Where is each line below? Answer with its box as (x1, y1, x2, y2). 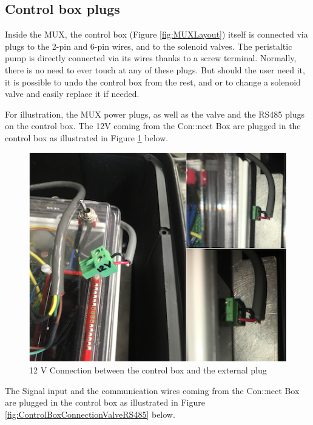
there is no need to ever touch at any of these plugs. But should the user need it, (5, 63, 305, 76)
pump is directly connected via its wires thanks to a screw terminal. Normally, (5, 52, 297, 64)
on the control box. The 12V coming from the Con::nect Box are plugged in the (5, 119, 301, 132)
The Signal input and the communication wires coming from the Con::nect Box (5, 384, 300, 397)
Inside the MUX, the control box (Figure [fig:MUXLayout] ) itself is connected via (5, 28, 308, 41)
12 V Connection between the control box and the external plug (29, 363, 267, 376)
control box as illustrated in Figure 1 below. (5, 131, 169, 144)
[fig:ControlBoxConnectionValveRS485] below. (5, 407, 175, 420)
